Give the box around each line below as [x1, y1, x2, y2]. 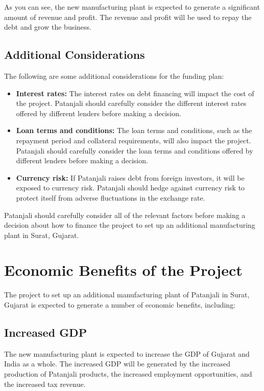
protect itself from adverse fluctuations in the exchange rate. [16, 192, 205, 203]
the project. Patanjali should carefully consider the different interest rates [16, 98, 247, 108]
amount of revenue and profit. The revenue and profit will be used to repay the [4, 11, 252, 22]
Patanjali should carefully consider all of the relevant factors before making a [4, 209, 246, 220]
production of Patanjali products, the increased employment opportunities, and [4, 368, 252, 379]
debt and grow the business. [4, 21, 91, 32]
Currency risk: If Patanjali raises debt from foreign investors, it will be [16, 172, 245, 183]
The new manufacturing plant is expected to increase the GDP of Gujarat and [4, 348, 250, 359]
